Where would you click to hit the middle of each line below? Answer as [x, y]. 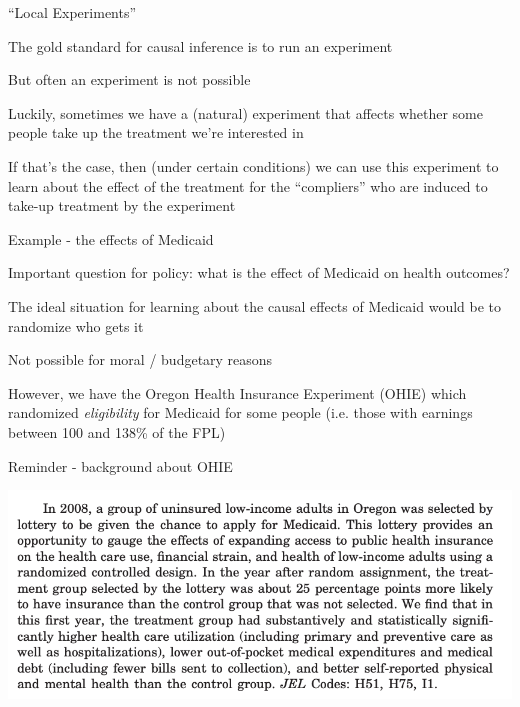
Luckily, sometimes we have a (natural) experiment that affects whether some [245, 112]
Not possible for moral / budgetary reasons [140, 359]
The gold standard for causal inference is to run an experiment [200, 45]
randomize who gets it [76, 325]
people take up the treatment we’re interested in [156, 132]
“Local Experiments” [72, 12]
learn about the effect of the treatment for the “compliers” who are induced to [248, 185]
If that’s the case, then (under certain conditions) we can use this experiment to [253, 165]
